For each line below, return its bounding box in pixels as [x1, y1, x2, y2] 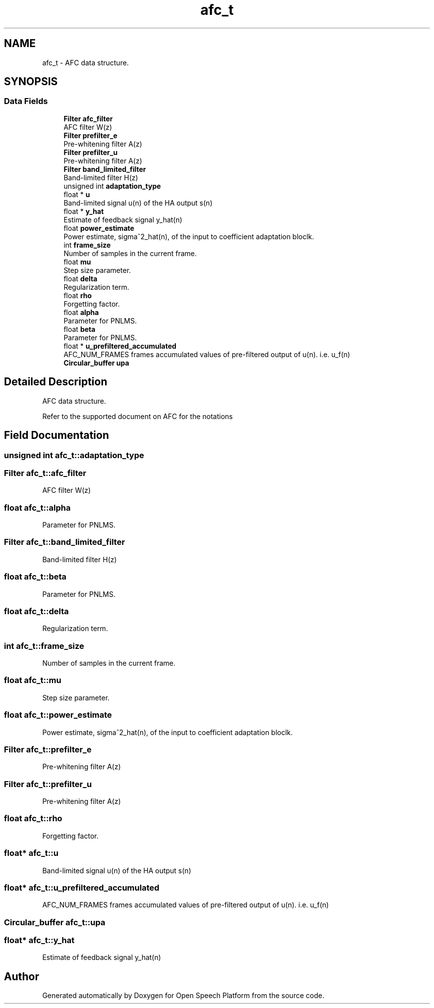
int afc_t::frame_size [4, 640, 84, 651]
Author [4, 970, 39, 983]
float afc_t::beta [4, 572, 67, 582]
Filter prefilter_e [63, 131, 117, 140]
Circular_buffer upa [63, 358, 129, 367]
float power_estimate [63, 223, 134, 232]
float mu [63, 257, 91, 266]
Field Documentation [4, 429, 109, 442]
